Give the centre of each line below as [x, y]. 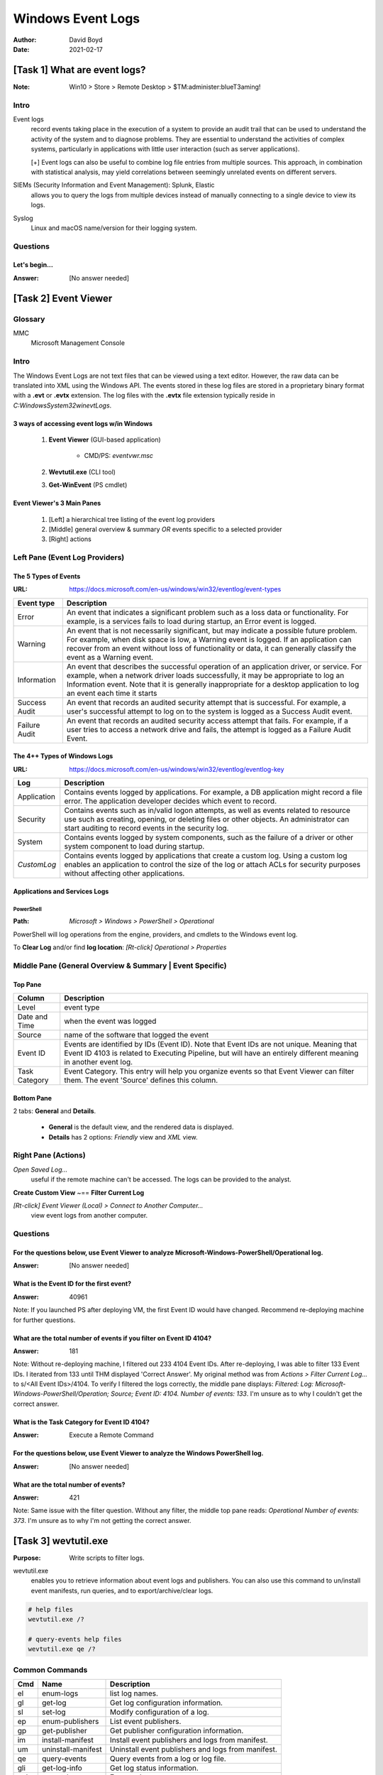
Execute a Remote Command [111, 1435]
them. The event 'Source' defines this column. [141, 1080]
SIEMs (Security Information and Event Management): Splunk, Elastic [114, 185]
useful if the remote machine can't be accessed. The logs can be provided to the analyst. [161, 1179]
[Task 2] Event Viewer [63, 298]
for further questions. [44, 1320]
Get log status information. [154, 1768]
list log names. [134, 1693]
